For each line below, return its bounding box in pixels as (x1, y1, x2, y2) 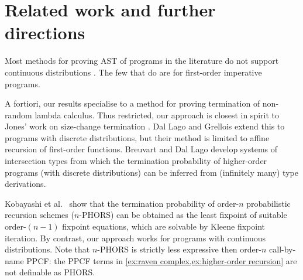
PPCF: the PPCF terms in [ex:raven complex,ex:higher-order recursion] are (26, 254, 297, 267)
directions (5, 21, 85, 45)
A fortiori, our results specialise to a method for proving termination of (5, 97, 260, 110)
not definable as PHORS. (5, 266, 95, 278)
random (5, 108, 32, 121)
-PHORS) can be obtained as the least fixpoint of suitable (79, 209, 287, 221)
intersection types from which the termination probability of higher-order (5, 155, 267, 167)
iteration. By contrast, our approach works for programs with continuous (5, 231, 266, 244)
